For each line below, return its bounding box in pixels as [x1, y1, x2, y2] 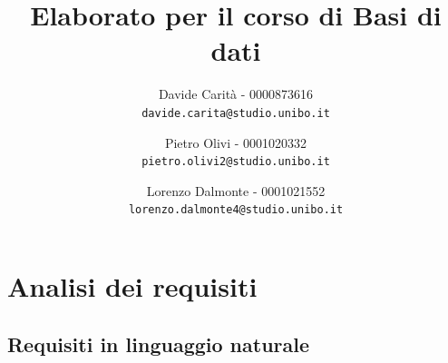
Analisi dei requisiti [7, 268, 258, 305]
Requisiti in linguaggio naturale [7, 329, 310, 358]
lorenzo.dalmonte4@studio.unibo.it [128, 203, 344, 217]
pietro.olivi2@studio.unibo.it [141, 155, 330, 169]
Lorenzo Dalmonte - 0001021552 [146, 181, 326, 200]
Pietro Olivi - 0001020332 [164, 132, 307, 152]
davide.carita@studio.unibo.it [141, 106, 330, 120]
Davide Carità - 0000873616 [158, 84, 314, 103]
